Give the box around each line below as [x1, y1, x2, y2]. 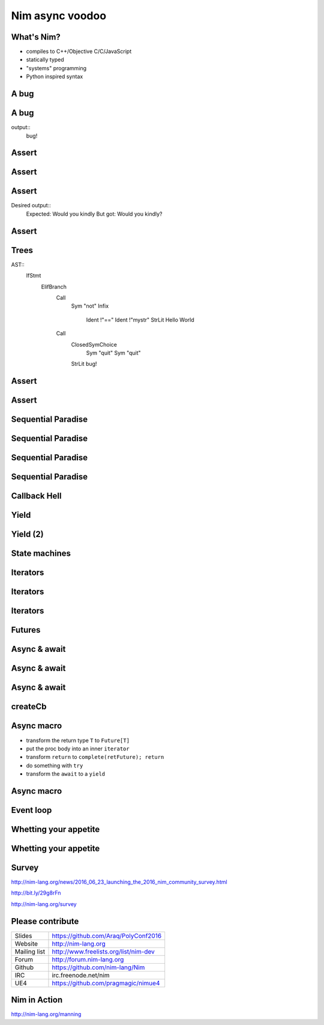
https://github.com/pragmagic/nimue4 [52, 979, 160, 987]
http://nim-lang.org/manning [11, 1011, 82, 1018]
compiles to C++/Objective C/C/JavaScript [26, 48, 132, 55]
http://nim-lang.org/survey [11, 900, 77, 907]
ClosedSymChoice [71, 341, 117, 348]
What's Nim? [11, 32, 61, 42]
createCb [11, 702, 47, 712]
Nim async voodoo [11, 9, 107, 22]
